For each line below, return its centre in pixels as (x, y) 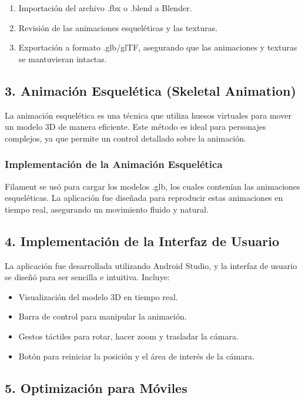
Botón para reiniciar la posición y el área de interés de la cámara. (136, 356)
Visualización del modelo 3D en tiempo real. (98, 296)
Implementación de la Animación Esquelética (114, 164)
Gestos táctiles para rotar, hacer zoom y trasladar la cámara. (128, 336)
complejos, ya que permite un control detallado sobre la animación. (125, 138)
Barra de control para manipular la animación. (103, 316)
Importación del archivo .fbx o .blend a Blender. (105, 8)
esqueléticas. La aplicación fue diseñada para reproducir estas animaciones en (144, 198)
